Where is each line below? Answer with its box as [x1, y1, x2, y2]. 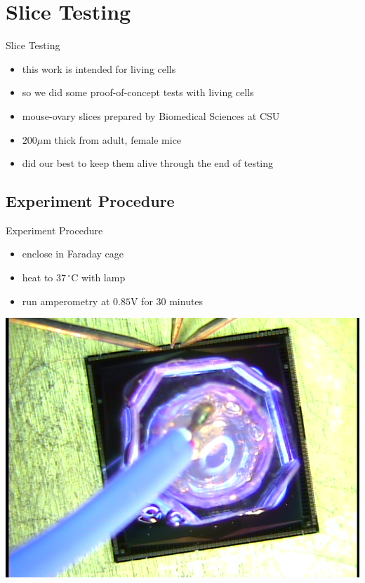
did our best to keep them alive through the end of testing [22, 156, 274, 170]
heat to [22, 270, 53, 285]
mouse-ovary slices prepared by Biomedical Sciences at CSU [22, 108, 280, 123]
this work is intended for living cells [22, 61, 176, 76]
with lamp [81, 270, 126, 285]
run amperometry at [22, 293, 110, 308]
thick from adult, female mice [54, 132, 182, 147]
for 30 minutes [141, 293, 204, 308]
